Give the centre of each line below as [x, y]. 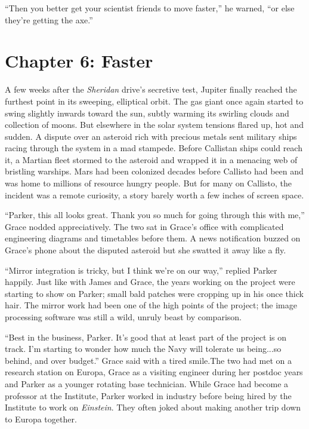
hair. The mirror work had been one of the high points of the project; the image [151, 305]
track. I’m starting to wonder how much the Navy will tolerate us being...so [143, 349]
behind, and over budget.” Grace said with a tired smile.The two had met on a [149, 360]
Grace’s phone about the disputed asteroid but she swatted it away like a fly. [146, 250]
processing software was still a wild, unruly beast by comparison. [123, 317]
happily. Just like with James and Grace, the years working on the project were [150, 282]
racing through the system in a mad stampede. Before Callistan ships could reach [154, 148]
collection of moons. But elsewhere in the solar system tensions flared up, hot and [154, 125]
